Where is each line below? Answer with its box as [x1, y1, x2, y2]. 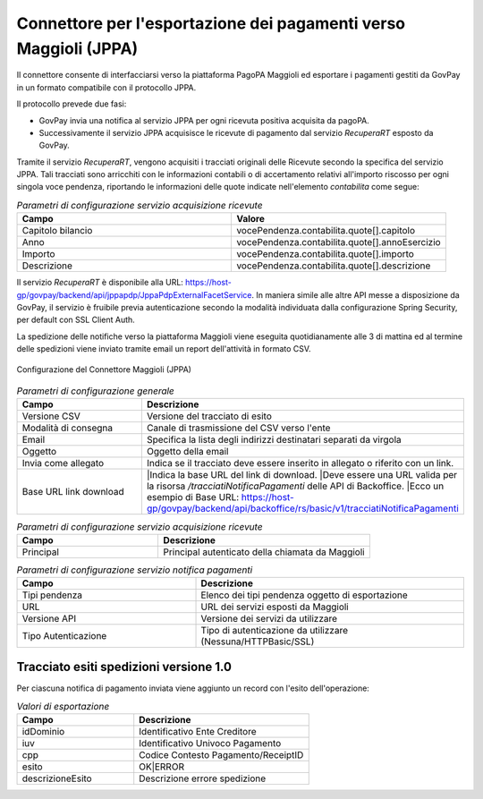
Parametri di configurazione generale [16, 385, 174, 397]
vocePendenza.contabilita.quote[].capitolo [236, 225, 416, 237]
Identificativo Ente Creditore [139, 726, 257, 738]
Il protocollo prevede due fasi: [16, 98, 127, 109]
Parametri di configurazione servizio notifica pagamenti [16, 564, 253, 576]
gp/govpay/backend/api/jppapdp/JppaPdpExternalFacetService [16, 289, 252, 300]
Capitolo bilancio [21, 225, 93, 237]
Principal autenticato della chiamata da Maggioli [163, 546, 366, 558]
